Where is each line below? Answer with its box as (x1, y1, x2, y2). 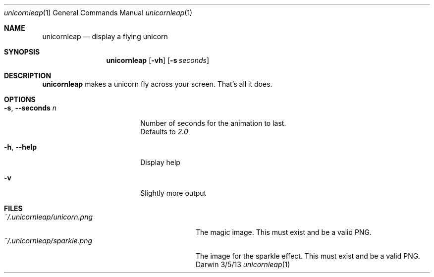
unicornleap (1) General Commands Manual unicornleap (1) (4, 8, 193, 17)
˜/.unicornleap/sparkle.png (4, 236, 93, 245)
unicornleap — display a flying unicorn (42, 32, 168, 41)
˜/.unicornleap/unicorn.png (4, 213, 93, 221)
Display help (140, 158, 180, 166)
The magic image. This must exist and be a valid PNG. (196, 228, 372, 236)
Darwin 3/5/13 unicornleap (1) (196, 260, 290, 269)
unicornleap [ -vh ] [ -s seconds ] (106, 56, 210, 64)
